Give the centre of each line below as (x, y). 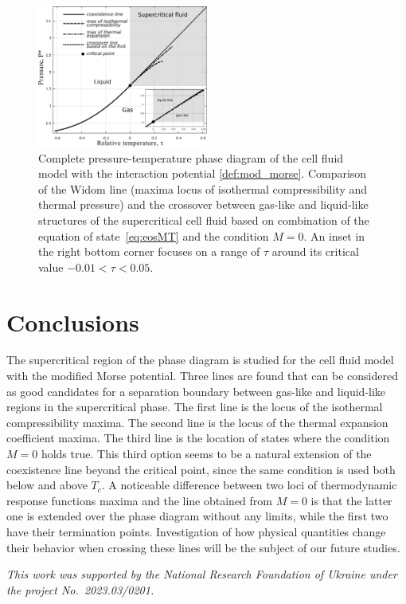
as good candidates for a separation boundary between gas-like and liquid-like (196, 391)
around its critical (315, 251)
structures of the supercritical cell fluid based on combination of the (204, 220)
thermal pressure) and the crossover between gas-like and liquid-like (203, 204)
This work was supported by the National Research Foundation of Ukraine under (202, 574)
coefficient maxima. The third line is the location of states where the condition (198, 438)
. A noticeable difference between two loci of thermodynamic (249, 485)
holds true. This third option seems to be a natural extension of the (206, 453)
